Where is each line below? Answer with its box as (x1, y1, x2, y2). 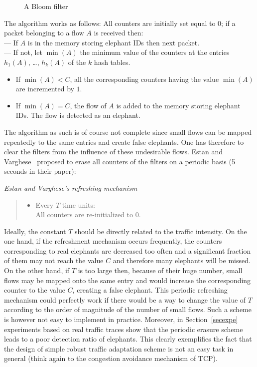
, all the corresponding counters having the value (70, 73, 219, 84)
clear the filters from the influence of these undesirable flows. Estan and (4, 146, 223, 157)
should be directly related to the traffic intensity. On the (75, 226, 247, 236)
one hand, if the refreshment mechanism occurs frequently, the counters (4, 236, 222, 246)
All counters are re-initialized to (35, 209, 133, 220)
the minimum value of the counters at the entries (80, 47, 230, 57)
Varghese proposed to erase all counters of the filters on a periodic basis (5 (4, 156, 235, 166)
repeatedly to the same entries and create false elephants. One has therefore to (4, 136, 244, 147)
